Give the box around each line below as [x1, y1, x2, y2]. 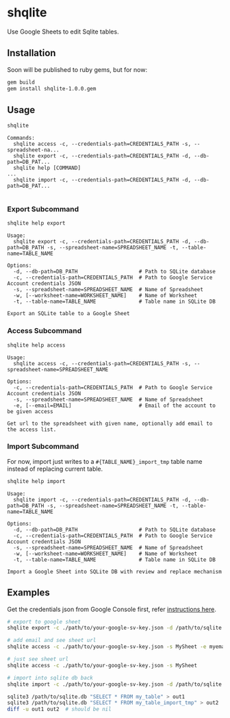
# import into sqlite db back [7, 674, 94, 681]
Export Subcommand [7, 204, 79, 214]
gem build [7, 79, 36, 86]
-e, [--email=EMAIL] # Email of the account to [13, 402, 216, 409]
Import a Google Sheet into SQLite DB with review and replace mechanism [7, 568, 222, 575]
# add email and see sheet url [7, 637, 97, 644]
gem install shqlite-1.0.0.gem [7, 85, 97, 92]
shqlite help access [7, 341, 66, 349]
